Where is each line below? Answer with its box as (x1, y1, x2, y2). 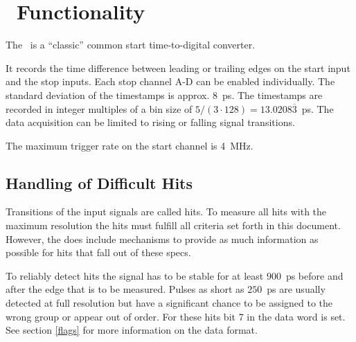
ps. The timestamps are (222, 87, 323, 102)
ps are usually (267, 282, 326, 296)
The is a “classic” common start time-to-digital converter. (6, 37, 256, 52)
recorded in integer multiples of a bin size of (6, 101, 193, 116)
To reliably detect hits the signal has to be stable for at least (6, 268, 264, 282)
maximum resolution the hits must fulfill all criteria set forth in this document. (6, 218, 341, 233)
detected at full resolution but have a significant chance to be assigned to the (6, 296, 333, 310)
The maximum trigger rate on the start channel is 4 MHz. (6, 138, 253, 152)
